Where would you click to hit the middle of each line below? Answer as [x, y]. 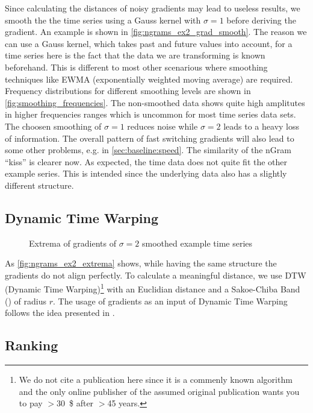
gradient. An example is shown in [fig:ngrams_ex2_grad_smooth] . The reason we [156, 32]
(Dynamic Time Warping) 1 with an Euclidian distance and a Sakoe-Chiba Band [153, 288]
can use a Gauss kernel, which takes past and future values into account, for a [149, 43]
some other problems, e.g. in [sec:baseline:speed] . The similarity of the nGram [148, 150]
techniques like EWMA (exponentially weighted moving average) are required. [149, 79]
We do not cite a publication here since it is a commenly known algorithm [156, 380]
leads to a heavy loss [262, 126]
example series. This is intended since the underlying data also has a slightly [146, 173]
